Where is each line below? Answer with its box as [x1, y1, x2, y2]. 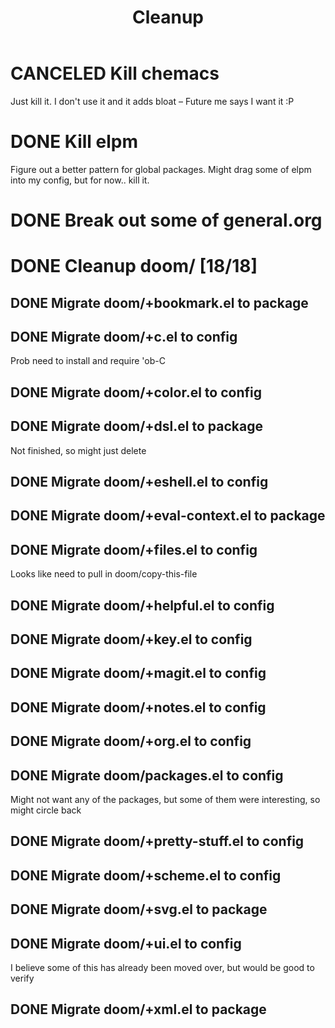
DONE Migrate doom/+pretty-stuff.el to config [10, 833, 305, 850]
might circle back [10, 804, 82, 816]
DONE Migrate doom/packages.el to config [10, 767, 284, 784]
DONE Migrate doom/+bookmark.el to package [10, 294, 309, 311]
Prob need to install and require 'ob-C [10, 355, 166, 367]
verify [10, 972, 35, 984]
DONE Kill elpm [10, 131, 138, 153]
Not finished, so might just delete [10, 444, 147, 456]
